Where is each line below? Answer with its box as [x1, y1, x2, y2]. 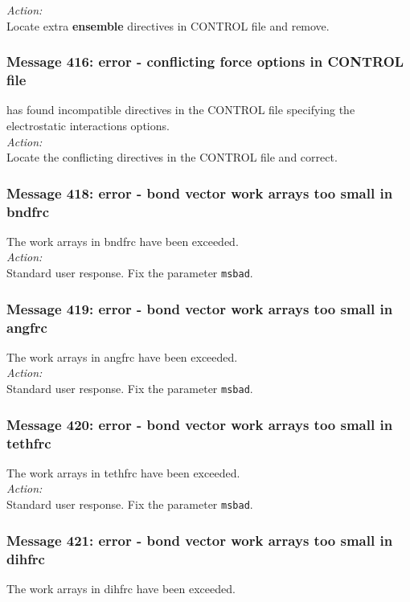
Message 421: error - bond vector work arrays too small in [6, 530, 393, 550]
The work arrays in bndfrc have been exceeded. [6, 232, 239, 249]
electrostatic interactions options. [6, 117, 170, 133]
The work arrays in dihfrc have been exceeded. [6, 579, 236, 596]
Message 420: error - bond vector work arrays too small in [6, 414, 393, 434]
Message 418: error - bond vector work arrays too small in [6, 182, 393, 203]
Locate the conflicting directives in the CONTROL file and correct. [6, 149, 338, 166]
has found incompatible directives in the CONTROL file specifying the [6, 101, 355, 118]
